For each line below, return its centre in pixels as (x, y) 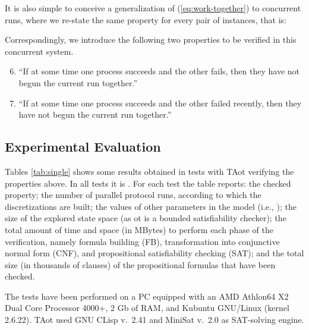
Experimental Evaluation (83, 147)
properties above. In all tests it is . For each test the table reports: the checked (148, 183)
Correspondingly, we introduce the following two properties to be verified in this (151, 40)
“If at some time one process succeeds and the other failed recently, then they (160, 103)
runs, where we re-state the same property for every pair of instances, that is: (146, 19)
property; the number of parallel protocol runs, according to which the (133, 195)
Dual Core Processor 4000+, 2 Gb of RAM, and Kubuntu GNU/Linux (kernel (147, 308)
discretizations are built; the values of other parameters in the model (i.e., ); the (151, 206)
